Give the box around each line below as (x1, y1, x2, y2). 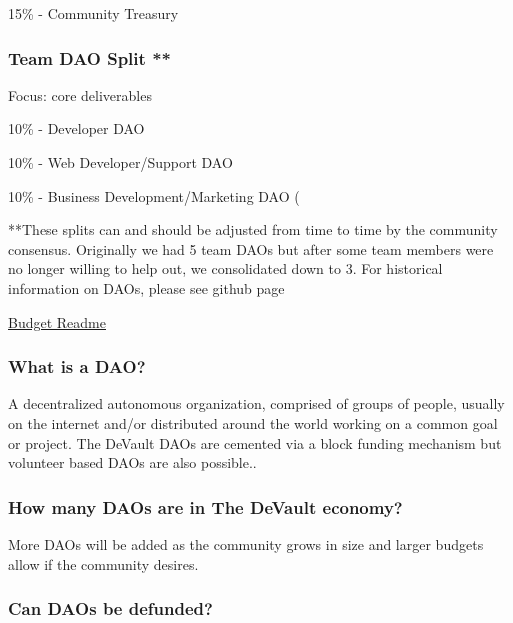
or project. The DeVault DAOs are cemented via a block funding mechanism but (8, 432, 502, 453)
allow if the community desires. (8, 553, 199, 574)
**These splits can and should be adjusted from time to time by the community (8, 219, 498, 240)
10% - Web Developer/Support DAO (8, 152, 233, 172)
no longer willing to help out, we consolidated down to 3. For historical (8, 258, 443, 279)
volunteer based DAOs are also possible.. (8, 452, 257, 473)
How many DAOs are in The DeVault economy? (8, 494, 403, 519)
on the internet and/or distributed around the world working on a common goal (8, 412, 498, 433)
